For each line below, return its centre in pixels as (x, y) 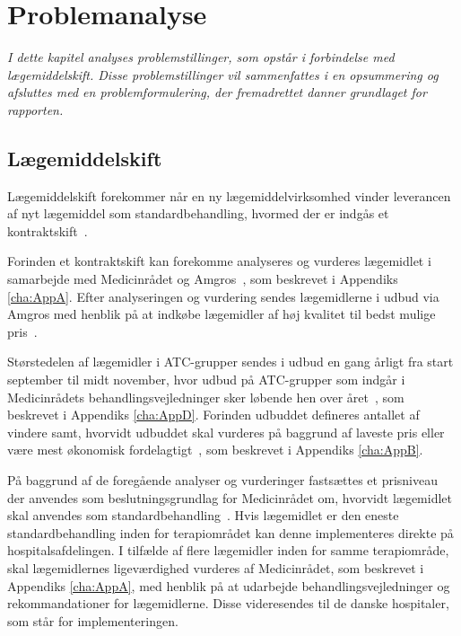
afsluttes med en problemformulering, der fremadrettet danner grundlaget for (217, 92)
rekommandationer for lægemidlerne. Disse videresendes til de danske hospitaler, (228, 603)
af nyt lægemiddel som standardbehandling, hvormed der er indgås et (198, 213)
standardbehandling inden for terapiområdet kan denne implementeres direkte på (230, 532)
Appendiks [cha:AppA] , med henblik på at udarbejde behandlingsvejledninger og (229, 585)
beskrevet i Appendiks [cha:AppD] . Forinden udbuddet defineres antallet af (213, 415)
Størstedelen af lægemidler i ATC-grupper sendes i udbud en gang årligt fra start (230, 362)
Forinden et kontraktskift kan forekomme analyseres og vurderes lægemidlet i (219, 261)
